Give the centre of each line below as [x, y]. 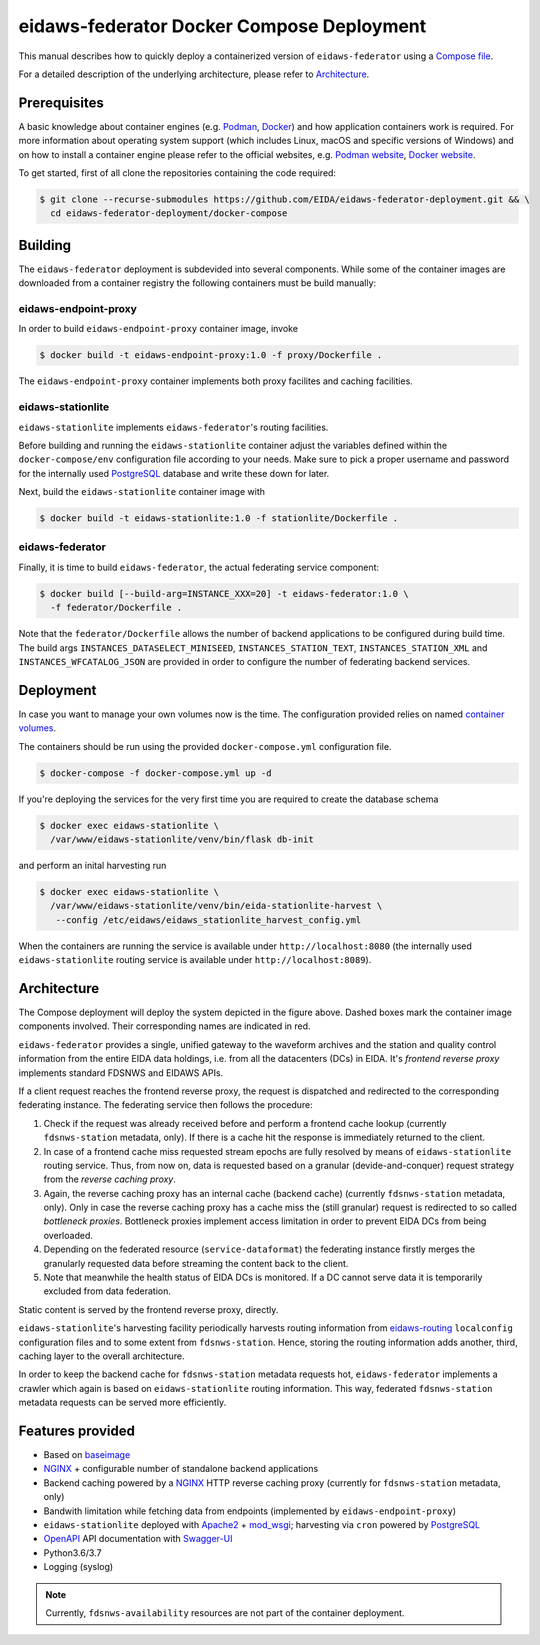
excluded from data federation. [107, 1291]
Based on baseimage [87, 1455]
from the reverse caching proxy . [110, 1179]
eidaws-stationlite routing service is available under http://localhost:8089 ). [195, 960]
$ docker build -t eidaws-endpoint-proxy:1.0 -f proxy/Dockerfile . [211, 355]
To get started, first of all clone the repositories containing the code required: [177, 173]
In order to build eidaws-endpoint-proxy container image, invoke [158, 329]
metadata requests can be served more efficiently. [122, 1402]
